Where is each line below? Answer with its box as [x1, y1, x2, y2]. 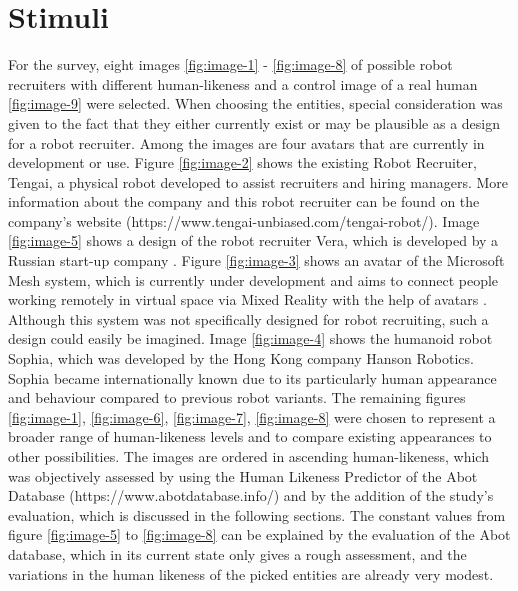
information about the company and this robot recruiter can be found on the [8, 191, 480, 212]
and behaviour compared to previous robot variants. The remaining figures [8, 387, 466, 408]
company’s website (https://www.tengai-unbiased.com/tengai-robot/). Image [8, 210, 480, 231]
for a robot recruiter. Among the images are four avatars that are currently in [8, 132, 485, 153]
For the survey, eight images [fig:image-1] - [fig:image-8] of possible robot [8, 54, 453, 75]
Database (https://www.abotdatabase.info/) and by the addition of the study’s [8, 485, 494, 506]
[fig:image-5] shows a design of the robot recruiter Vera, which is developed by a [8, 230, 499, 251]
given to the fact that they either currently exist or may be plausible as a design [8, 112, 501, 133]
